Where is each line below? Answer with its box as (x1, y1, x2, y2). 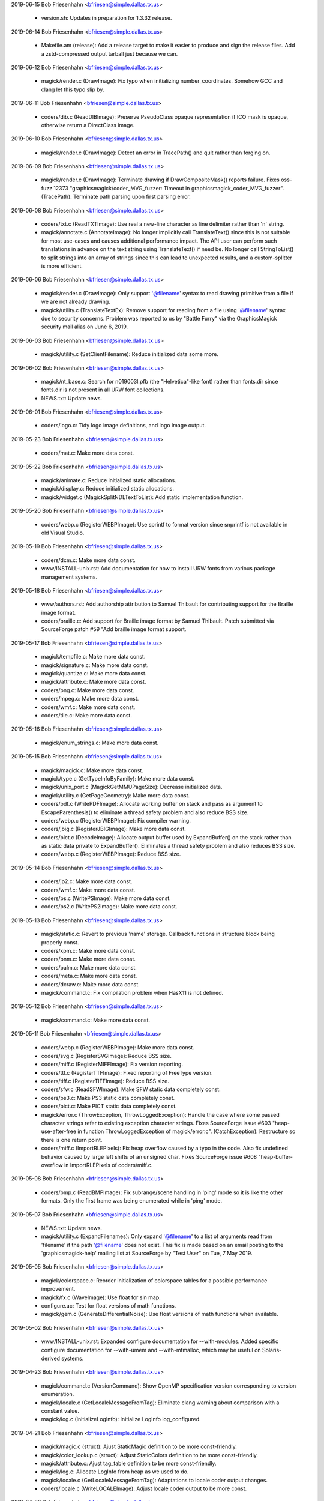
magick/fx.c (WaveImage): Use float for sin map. (41, 1294, 161, 1301)
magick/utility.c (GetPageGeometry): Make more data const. (41, 791, 190, 799)
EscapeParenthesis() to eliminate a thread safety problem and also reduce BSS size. (41, 808, 249, 816)
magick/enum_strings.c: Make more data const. (41, 739, 159, 746)
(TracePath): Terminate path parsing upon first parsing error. (41, 193, 191, 201)
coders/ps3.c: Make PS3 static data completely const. (41, 1094, 175, 1101)
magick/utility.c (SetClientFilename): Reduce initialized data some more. (41, 351, 219, 358)
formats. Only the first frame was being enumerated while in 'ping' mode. (41, 1197, 222, 1204)
